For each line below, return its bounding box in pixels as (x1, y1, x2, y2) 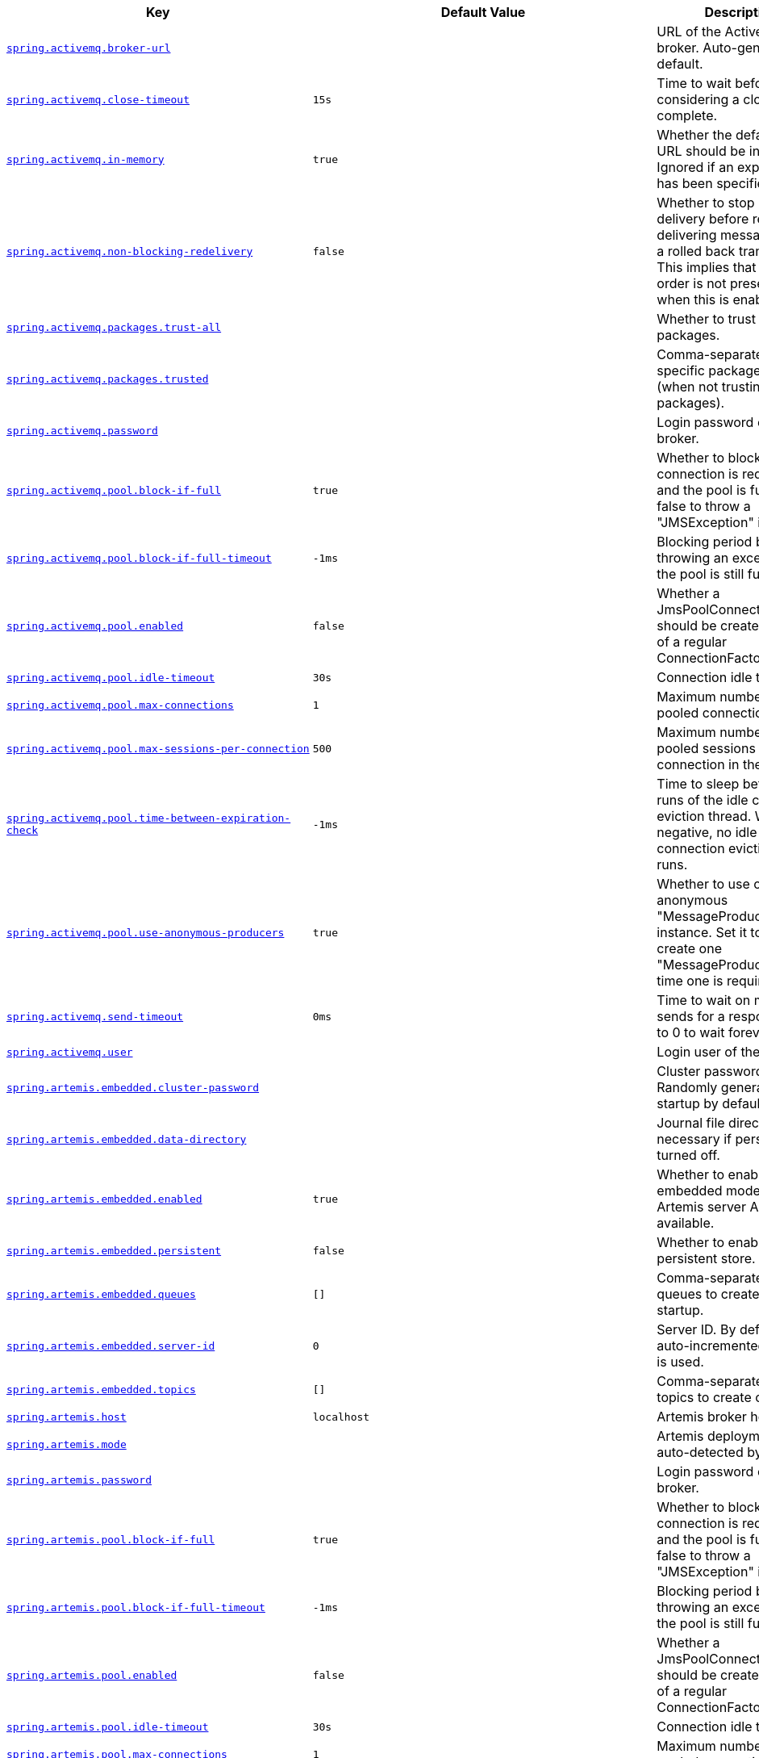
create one (657, 940, 722, 956)
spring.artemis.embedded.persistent (6, 1244, 222, 1257)
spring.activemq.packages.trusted (6, 372, 209, 385)
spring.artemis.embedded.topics (6, 1383, 196, 1396)
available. (657, 1215, 715, 1231)
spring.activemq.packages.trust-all (6, 320, 222, 333)
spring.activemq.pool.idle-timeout (6, 671, 215, 684)
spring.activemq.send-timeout (6, 1010, 184, 1023)
